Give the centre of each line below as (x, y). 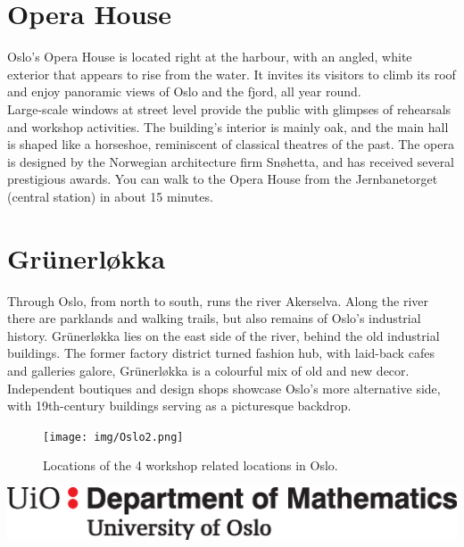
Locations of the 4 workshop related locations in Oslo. (191, 465)
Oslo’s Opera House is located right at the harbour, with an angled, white (210, 57)
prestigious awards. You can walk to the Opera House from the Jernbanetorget (223, 179)
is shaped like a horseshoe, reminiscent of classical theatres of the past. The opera (231, 144)
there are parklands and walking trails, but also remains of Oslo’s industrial (214, 318)
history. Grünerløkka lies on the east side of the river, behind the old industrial (224, 335)
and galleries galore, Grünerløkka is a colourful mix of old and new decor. (208, 370)
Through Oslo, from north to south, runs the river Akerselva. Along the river (218, 300)
